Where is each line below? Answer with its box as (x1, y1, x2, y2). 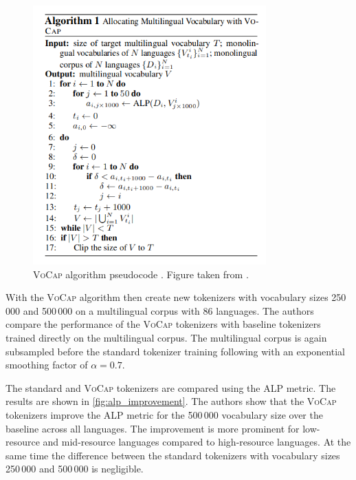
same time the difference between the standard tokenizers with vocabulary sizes (5, 448, 340, 462)
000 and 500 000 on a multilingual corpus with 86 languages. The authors (5, 303, 314, 317)
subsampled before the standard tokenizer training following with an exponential (5, 344, 345, 358)
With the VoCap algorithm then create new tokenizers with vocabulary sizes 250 (5, 290, 346, 304)
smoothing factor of (5, 357, 88, 372)
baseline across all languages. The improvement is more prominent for (5, 421, 300, 435)
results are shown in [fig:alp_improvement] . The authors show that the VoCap (5, 394, 337, 408)
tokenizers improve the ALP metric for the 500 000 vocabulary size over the (5, 407, 323, 421)
